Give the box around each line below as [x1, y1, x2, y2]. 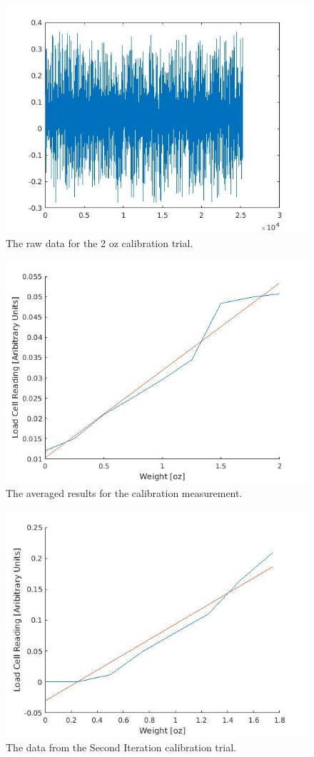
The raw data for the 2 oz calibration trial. [6, 235, 193, 250]
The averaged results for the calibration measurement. [6, 486, 243, 501]
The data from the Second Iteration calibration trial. [6, 740, 236, 755]
